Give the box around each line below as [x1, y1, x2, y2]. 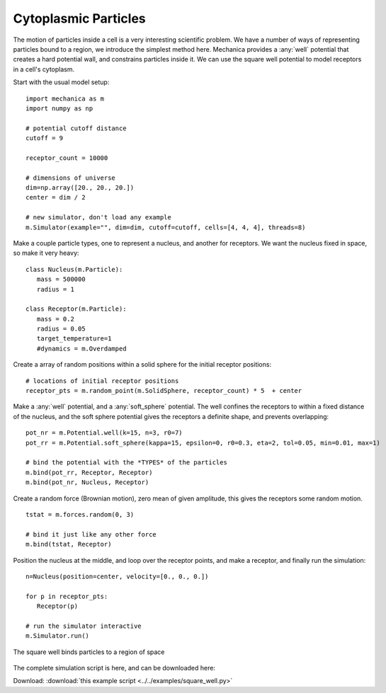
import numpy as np [25, 104, 93, 113]
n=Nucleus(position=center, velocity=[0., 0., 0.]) [25, 572, 209, 580]
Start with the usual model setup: [13, 78, 110, 86]
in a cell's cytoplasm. [13, 64, 75, 74]
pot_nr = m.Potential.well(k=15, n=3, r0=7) [25, 429, 183, 437]
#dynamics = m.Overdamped [36, 344, 127, 353]
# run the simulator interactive [25, 622, 142, 630]
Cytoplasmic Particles [13, 11, 147, 26]
